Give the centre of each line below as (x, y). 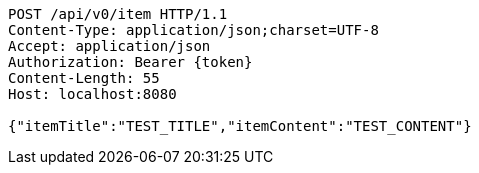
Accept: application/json (109, 46)
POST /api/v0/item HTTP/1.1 (118, 14)
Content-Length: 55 (84, 78)
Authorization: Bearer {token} (130, 62)
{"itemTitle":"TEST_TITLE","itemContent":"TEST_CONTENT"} (240, 126)
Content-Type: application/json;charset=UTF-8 (193, 30)
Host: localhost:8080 (92, 94)
